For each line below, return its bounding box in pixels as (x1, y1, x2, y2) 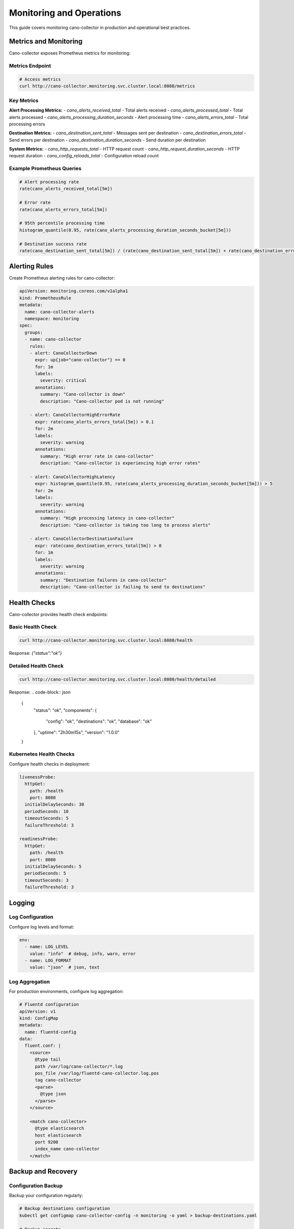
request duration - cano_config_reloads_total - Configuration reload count (9, 153, 159, 159)
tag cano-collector (35, 1077, 82, 1083)
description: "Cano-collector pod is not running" (40, 398, 164, 404)
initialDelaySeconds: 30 (24, 802, 84, 807)
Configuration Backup (9, 1182, 63, 1189)
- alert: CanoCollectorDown (29, 350, 98, 356)
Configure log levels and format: (9, 924, 74, 930)
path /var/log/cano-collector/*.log (35, 1063, 123, 1069)
